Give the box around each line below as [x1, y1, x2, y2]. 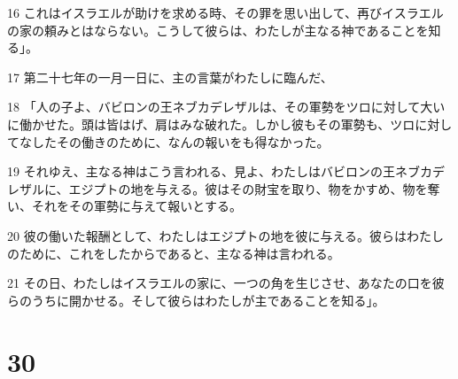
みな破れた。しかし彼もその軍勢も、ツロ [180, 114, 415, 133]
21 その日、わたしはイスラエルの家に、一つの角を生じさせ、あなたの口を [7, 274, 432, 292]
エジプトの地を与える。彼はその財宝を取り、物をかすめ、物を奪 [68, 179, 440, 197]
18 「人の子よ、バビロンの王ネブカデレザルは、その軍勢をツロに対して [7, 97, 421, 116]
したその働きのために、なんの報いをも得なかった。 [31, 132, 330, 151]
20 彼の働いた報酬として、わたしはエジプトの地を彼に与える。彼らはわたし [7, 226, 445, 244]
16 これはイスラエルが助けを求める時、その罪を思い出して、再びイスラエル [7, 4, 444, 21]
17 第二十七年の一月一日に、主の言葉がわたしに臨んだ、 [7, 67, 333, 86]
